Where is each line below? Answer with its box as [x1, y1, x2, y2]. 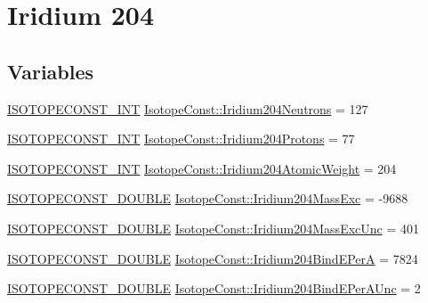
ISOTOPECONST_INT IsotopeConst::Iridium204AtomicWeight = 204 [7, 159, 397, 177]
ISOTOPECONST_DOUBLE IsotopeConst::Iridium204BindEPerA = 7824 [7, 249, 418, 267]
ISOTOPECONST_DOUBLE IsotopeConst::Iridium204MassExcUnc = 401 [7, 218, 419, 237]
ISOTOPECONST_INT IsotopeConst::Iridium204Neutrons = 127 [7, 99, 368, 118]
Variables [7, 57, 94, 85]
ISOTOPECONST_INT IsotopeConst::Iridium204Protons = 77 [7, 129, 355, 148]
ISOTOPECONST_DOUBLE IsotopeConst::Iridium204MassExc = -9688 [7, 189, 408, 208]
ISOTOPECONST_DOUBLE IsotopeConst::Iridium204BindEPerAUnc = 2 [7, 279, 421, 298]
